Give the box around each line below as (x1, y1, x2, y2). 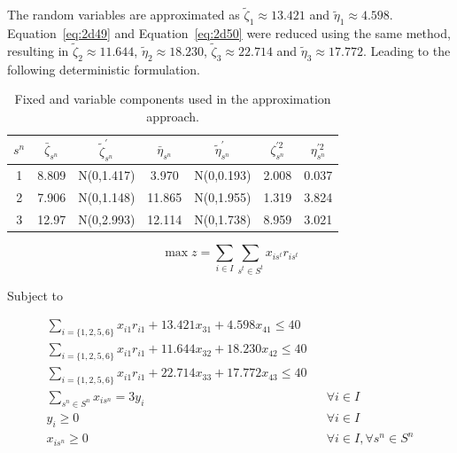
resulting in (7, 41, 69, 59)
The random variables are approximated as (7, 5, 240, 24)
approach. (146, 106, 199, 125)
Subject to (7, 285, 64, 304)
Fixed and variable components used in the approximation (14, 90, 331, 108)
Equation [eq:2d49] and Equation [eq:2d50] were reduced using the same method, (7, 24, 451, 43)
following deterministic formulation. (7, 59, 200, 78)
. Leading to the (362, 41, 451, 59)
